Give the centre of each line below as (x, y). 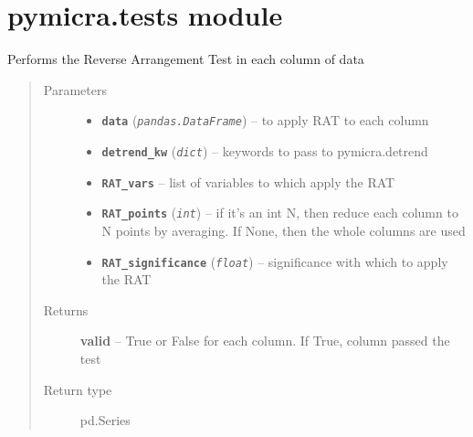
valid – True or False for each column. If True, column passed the (265, 341)
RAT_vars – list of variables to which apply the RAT (248, 181)
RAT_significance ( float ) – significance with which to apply (275, 261)
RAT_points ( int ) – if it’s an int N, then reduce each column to (280, 213)
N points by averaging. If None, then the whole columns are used (284, 230)
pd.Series (105, 420)
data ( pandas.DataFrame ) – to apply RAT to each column (265, 120)
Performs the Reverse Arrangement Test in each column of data (186, 59)
